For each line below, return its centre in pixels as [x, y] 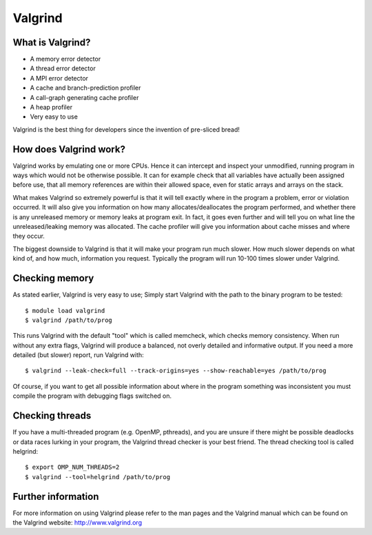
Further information [56, 496]
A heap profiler [51, 108]
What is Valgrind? [52, 42]
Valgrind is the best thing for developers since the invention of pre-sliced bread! [126, 129]
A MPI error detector [59, 78]
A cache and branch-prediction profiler [85, 88]
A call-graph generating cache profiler [84, 97]
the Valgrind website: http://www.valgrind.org [77, 523]
